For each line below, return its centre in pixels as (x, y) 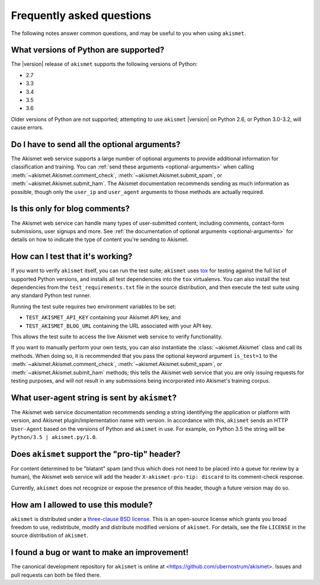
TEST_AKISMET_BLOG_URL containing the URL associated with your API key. (119, 326)
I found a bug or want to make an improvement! (100, 553)
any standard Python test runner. (51, 295)
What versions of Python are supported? (88, 50)
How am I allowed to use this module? (82, 505)
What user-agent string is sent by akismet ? (94, 398)
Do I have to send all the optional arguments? (96, 144)
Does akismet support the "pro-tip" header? (96, 454)
